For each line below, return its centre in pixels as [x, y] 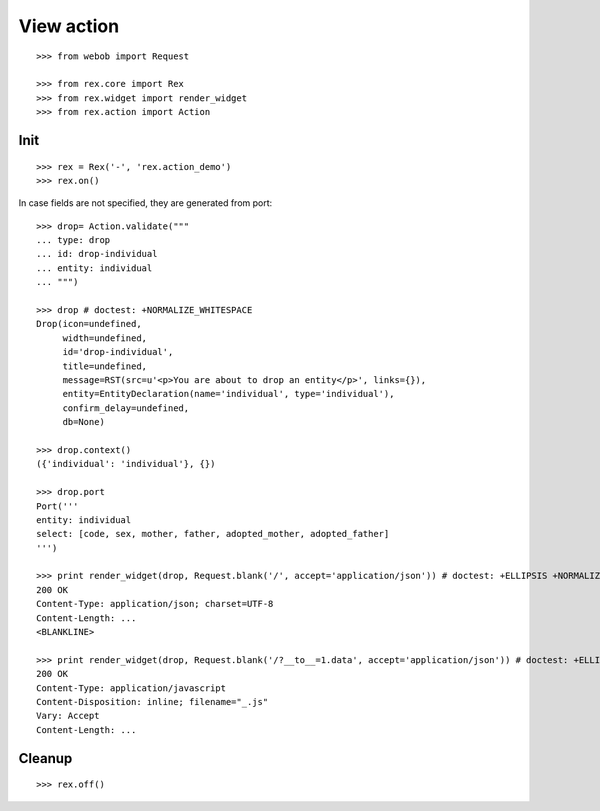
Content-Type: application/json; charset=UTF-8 [155, 604]
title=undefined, [105, 366]
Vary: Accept [68, 716]
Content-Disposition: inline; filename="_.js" [152, 701]
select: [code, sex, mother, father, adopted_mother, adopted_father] [213, 534]
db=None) [83, 422]
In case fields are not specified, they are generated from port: [145, 203]
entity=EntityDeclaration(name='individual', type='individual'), [228, 394]
